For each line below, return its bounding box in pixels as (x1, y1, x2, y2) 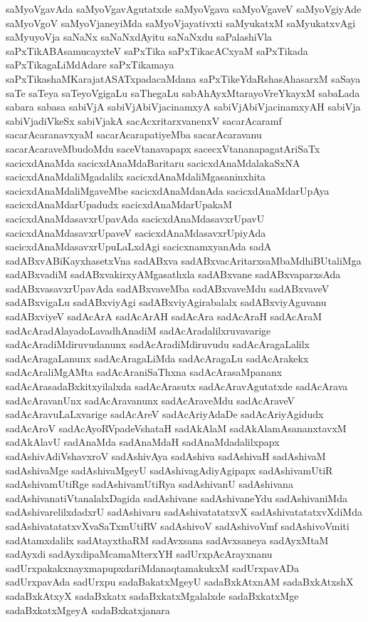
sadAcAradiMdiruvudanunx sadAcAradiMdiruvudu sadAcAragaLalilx (6, 337, 310, 352)
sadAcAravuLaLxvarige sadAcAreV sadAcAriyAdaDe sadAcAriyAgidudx (6, 407, 324, 422)
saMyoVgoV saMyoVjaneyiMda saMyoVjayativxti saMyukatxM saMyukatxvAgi (6, 15, 356, 30)
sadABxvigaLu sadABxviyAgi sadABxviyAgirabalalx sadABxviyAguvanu (6, 295, 327, 310)
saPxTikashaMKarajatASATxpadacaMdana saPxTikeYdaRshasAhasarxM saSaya (6, 71, 361, 86)
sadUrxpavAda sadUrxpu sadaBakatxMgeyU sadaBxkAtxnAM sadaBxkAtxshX (6, 574, 354, 589)
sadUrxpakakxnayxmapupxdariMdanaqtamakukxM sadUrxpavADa (6, 560, 300, 575)
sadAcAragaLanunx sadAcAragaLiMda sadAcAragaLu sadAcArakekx (6, 350, 309, 365)
